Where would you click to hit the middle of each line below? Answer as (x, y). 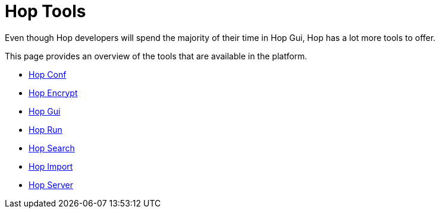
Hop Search (52, 148)
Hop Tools (45, 11)
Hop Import (51, 166)
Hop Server (51, 185)
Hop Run (45, 129)
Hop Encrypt (53, 93)
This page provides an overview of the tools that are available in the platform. (156, 56)
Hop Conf (48, 74)
